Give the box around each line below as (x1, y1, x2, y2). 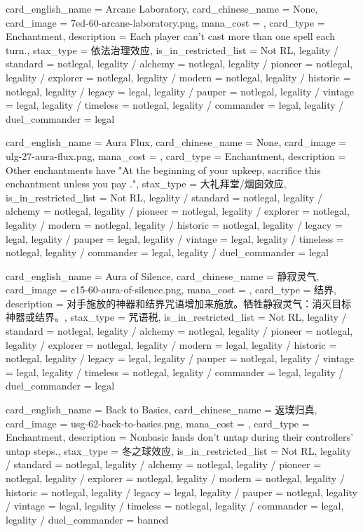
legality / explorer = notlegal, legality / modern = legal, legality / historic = (6, 337, 337, 352)
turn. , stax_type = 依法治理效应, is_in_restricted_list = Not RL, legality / (6, 42, 338, 57)
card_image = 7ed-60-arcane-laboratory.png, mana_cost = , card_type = (6, 15, 325, 29)
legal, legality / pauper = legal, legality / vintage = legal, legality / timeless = (6, 231, 344, 246)
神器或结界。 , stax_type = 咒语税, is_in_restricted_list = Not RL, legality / (6, 310, 347, 324)
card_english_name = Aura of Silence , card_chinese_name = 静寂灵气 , (6, 268, 320, 283)
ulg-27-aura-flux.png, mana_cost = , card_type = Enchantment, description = (6, 148, 346, 163)
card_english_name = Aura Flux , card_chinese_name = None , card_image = (6, 135, 347, 149)
